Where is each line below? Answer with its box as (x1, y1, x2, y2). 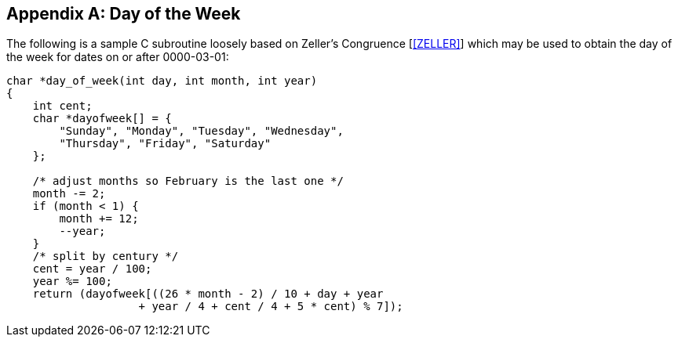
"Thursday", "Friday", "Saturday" (59, 137, 272, 150)
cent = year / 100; (32, 262, 152, 276)
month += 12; (59, 212, 139, 226)
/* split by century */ (32, 250, 179, 263)
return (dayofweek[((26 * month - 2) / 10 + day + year (32, 287, 384, 301)
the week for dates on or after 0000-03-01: (6, 50, 229, 64)
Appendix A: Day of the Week (6, 4, 241, 23)
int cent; (32, 99, 93, 113)
